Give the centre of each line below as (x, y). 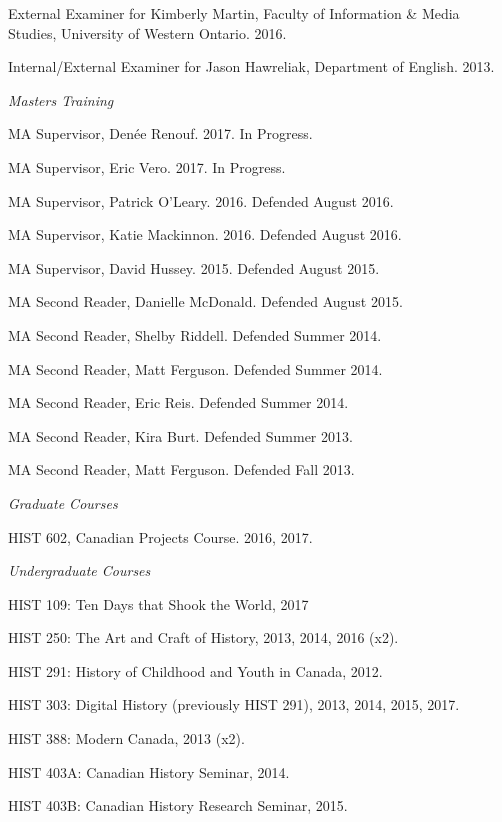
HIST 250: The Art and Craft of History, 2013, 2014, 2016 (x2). (203, 637)
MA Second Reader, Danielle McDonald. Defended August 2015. (205, 301)
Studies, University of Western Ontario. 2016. (147, 32)
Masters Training (61, 99)
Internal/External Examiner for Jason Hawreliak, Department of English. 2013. (251, 66)
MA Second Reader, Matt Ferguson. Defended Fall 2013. (181, 469)
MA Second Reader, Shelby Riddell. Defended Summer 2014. (195, 334)
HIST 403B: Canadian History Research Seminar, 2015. (178, 805)
